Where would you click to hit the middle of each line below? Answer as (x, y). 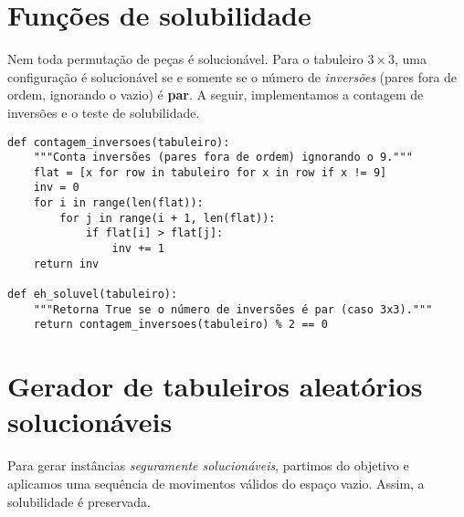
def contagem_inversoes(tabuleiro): (119, 142)
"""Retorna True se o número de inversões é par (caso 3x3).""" (233, 309)
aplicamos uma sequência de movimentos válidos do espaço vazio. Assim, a (216, 483)
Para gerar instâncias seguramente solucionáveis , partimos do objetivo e (208, 465)
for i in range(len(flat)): (118, 203)
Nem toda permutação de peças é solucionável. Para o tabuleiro (185, 59)
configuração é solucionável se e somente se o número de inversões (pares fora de (232, 76)
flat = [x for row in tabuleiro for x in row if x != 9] (210, 172)
